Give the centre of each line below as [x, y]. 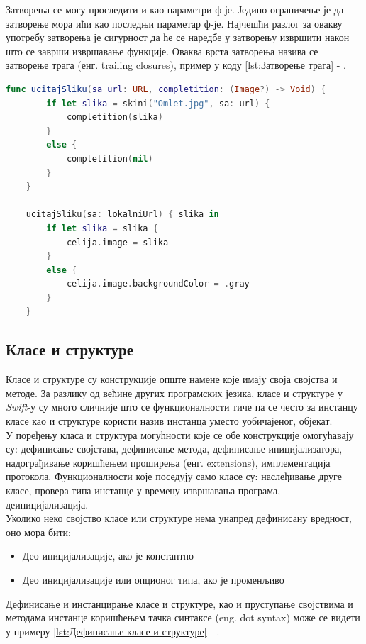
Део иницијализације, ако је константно [108, 556]
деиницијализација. [47, 504]
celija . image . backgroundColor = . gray [158, 284]
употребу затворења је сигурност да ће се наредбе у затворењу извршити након [178, 37]
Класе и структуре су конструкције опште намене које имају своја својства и [172, 379]
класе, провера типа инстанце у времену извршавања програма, [143, 490]
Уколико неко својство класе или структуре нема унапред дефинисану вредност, [179, 518]
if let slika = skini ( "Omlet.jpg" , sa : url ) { [158, 103]
